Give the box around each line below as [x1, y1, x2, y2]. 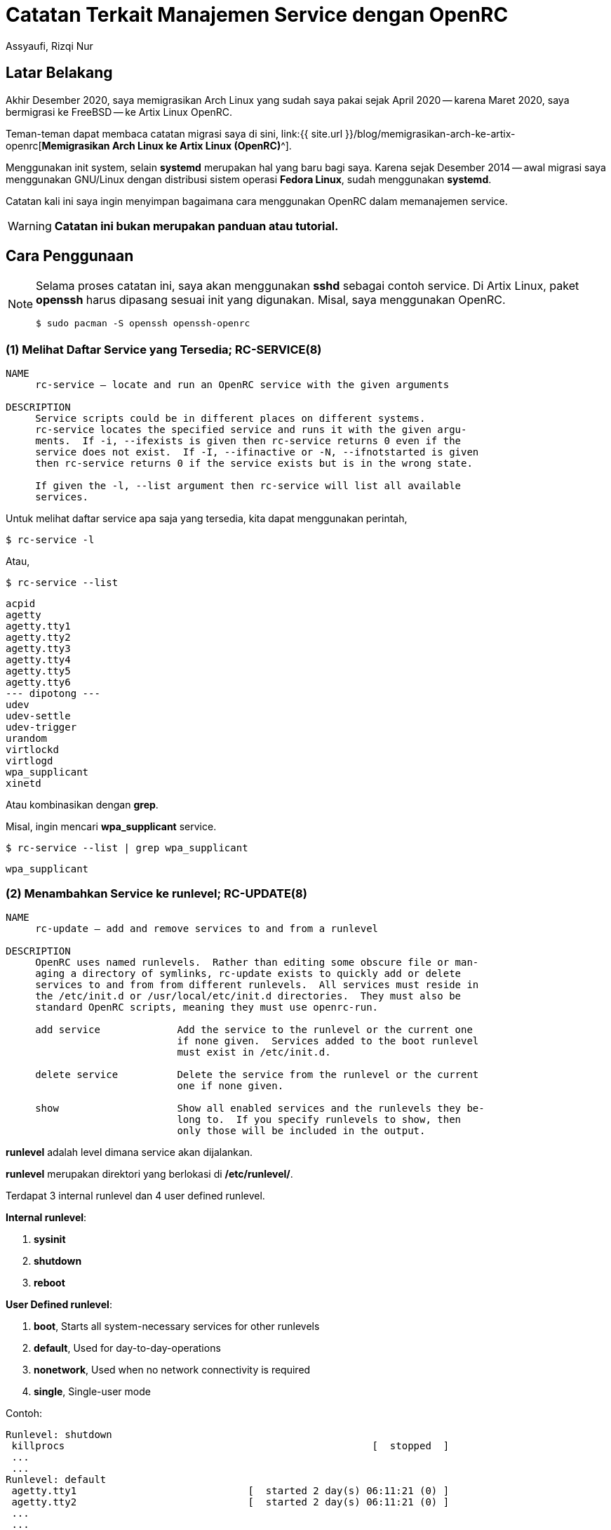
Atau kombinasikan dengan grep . [6, 799, 159, 811]
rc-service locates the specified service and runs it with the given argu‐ [35, 424, 467, 436]
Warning [8, 218, 52, 233]
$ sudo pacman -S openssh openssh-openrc [36, 318, 250, 329]
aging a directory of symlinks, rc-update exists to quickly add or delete [35, 967, 462, 979]
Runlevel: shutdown [6, 1428, 112, 1440]
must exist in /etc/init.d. [177, 1046, 331, 1058]
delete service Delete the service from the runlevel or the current [35, 1068, 479, 1080]
